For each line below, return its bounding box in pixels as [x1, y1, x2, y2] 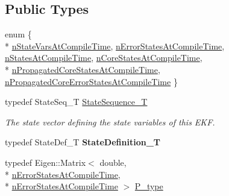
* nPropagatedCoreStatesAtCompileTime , [5, 63, 160, 75]
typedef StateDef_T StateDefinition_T [5, 136, 160, 148]
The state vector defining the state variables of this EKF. [5, 115, 215, 128]
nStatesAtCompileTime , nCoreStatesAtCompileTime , [5, 51, 202, 64]
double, [99, 156, 127, 168]
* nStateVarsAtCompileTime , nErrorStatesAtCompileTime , [5, 39, 225, 52]
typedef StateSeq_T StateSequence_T [5, 95, 148, 108]
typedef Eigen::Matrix [5, 156, 86, 168]
